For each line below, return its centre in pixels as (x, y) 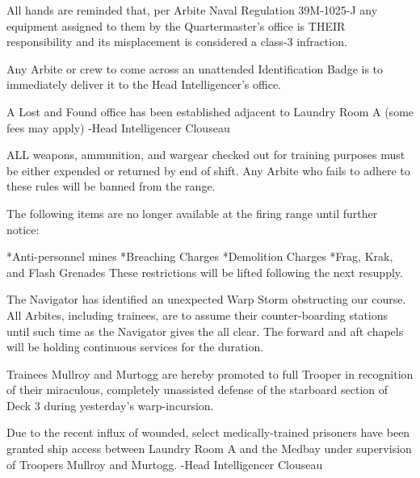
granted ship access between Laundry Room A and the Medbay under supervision (209, 449)
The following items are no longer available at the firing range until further (192, 213)
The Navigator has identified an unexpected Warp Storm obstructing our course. (206, 299)
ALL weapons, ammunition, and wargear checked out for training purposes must (206, 155)
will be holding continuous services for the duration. (135, 347)
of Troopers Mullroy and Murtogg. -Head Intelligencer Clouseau (165, 464)
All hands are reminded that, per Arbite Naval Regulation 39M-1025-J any (192, 10)
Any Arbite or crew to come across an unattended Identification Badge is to (195, 68)
